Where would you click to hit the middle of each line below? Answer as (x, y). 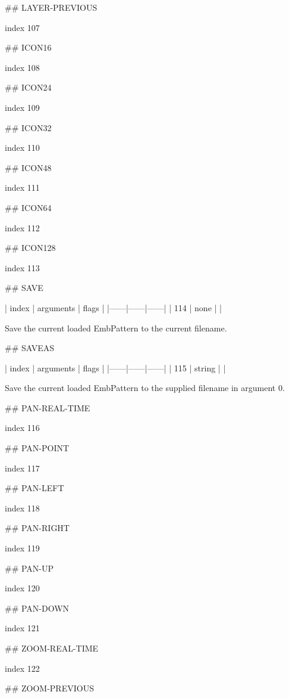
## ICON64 (28, 207)
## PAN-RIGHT (37, 528)
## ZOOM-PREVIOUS (49, 688)
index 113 (22, 267)
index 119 (22, 548)
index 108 (22, 67)
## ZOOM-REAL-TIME (52, 648)
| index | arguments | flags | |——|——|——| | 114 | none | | (113, 307)
